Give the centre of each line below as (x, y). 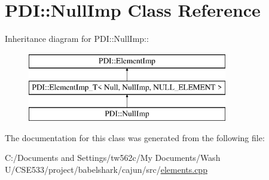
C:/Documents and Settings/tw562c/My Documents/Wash (113, 158)
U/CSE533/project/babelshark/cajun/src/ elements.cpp (106, 169)
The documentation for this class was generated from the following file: (135, 137)
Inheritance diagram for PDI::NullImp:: (77, 39)
